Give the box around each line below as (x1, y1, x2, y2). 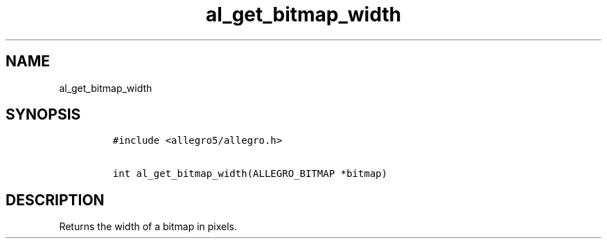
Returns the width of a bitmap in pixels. (59, 220, 238, 233)
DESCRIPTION (6, 191, 105, 209)
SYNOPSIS (6, 106, 81, 124)
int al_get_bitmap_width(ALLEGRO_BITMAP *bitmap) (112, 168, 387, 180)
